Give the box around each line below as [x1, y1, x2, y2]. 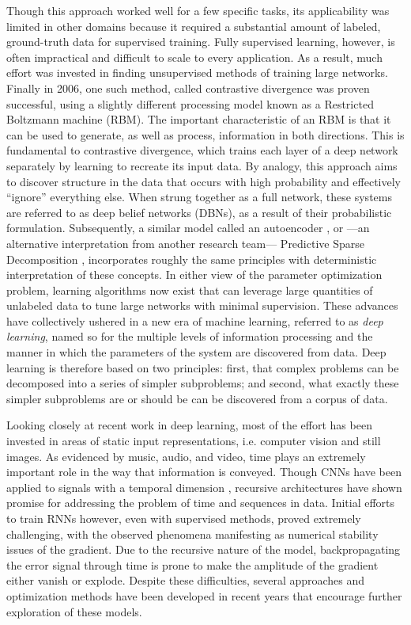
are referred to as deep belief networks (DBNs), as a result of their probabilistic [6, 204, 392, 220]
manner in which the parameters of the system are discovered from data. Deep [6, 344, 386, 360]
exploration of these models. [6, 603, 142, 619]
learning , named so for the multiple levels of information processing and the [6, 328, 373, 345]
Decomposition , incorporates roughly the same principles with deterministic [6, 250, 377, 267]
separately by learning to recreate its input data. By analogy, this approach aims [6, 157, 398, 173]
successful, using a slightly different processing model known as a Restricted [6, 95, 374, 112]
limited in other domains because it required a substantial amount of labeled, [6, 17, 381, 34]
